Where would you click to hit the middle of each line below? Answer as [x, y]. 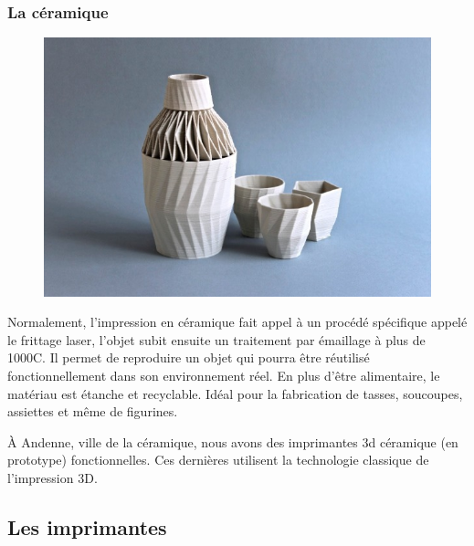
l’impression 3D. [53, 477]
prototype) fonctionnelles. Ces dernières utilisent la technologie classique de [218, 460]
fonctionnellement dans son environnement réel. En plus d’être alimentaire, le [224, 375]
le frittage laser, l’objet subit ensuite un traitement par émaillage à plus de [216, 339]
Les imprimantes [87, 526]
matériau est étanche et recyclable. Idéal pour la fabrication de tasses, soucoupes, [235, 393]
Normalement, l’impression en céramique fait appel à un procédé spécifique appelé [237, 322]
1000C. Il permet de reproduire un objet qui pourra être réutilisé [189, 357]
